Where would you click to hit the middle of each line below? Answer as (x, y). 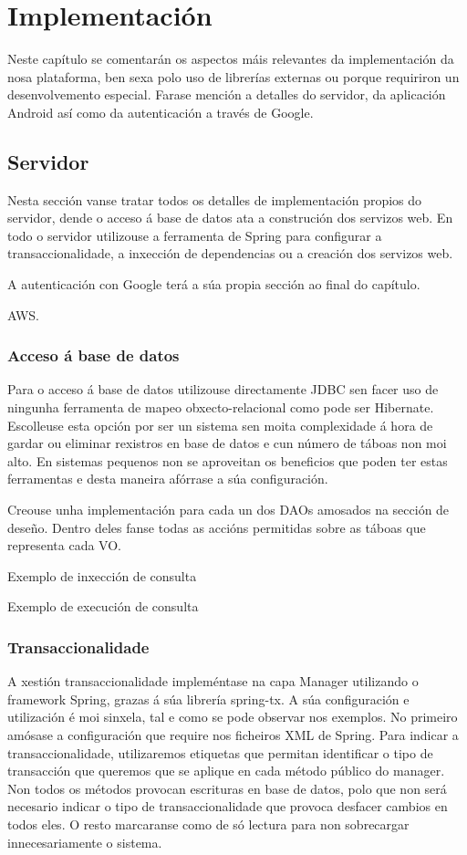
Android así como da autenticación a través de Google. (161, 112)
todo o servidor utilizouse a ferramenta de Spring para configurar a (195, 235)
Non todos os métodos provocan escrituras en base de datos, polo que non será (227, 788)
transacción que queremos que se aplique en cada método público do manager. (226, 771)
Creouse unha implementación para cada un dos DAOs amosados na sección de (228, 510)
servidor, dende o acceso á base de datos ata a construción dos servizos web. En (230, 218)
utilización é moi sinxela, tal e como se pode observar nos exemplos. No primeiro (233, 717)
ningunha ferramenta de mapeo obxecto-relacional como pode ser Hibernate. (221, 407)
